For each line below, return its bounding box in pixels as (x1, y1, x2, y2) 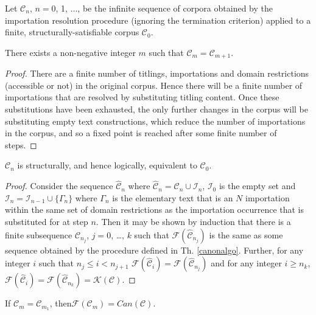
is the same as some (209, 228, 283, 241)
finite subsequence (5, 228, 72, 241)
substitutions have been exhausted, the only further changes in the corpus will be (5, 103, 308, 116)
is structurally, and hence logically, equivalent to (17, 159, 197, 171)
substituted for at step (5, 215, 88, 227)
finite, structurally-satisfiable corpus (5, 26, 139, 38)
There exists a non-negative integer (5, 46, 136, 58)
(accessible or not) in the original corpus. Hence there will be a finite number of (5, 78, 303, 91)
